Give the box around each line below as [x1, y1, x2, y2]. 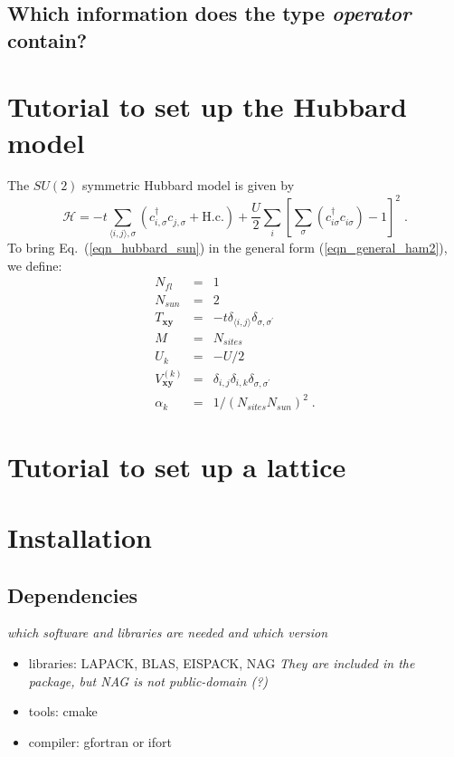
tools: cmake [28, 702, 98, 721]
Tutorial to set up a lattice [7, 447, 346, 484]
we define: [7, 255, 62, 274]
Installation [7, 518, 152, 555]
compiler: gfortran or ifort [28, 732, 172, 751]
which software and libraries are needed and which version [7, 623, 328, 642]
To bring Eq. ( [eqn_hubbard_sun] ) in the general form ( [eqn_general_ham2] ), [7, 237, 448, 256]
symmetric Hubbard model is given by [82, 176, 295, 195]
